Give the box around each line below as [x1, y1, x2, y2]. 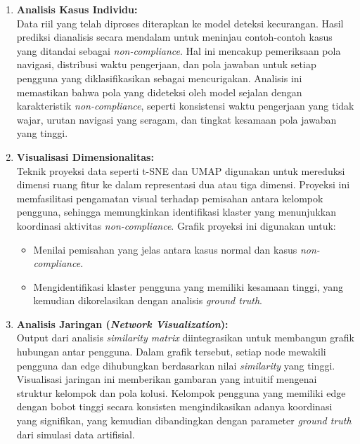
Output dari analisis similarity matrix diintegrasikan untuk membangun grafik [16, 330, 354, 345]
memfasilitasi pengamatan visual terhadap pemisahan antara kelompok [16, 190, 323, 205]
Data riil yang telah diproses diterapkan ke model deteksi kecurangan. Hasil [16, 15, 344, 30]
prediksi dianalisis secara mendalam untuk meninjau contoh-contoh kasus [16, 30, 333, 44]
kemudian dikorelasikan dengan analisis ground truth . [33, 293, 263, 308]
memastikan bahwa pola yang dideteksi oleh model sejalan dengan [16, 84, 302, 99]
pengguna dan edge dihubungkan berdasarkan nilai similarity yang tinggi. [16, 358, 335, 372]
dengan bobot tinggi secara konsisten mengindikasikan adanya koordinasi [16, 399, 333, 414]
